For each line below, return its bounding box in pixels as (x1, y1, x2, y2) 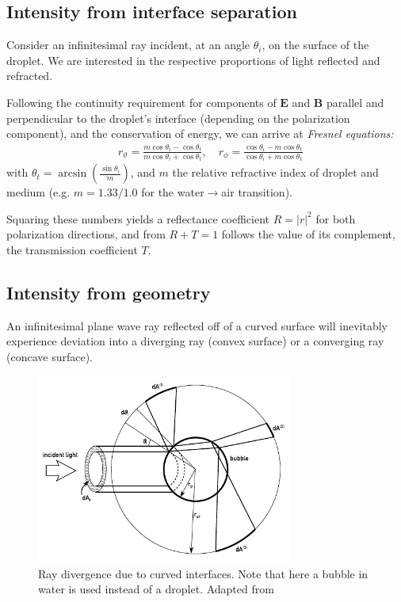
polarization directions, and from (6, 226, 166, 242)
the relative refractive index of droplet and (172, 164, 379, 181)
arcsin (58, 168, 87, 180)
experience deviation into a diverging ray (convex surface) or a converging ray (6, 333, 384, 349)
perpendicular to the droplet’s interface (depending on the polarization (6, 109, 350, 126)
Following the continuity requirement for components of (6, 93, 277, 110)
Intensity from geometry (6, 280, 211, 304)
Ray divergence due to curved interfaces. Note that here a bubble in (38, 565, 369, 581)
